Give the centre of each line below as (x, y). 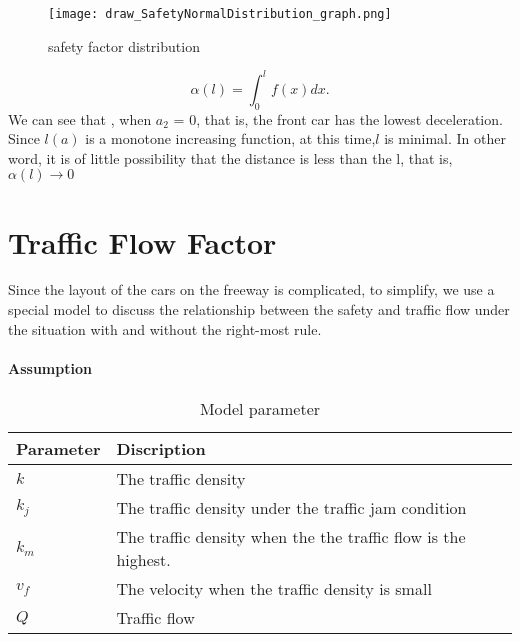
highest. (143, 560)
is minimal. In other (445, 138)
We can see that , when (80, 118)
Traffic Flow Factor (142, 241)
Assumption (50, 367)
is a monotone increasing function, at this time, (230, 138)
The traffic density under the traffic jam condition (291, 508)
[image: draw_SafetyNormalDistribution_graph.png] (220, 14)
